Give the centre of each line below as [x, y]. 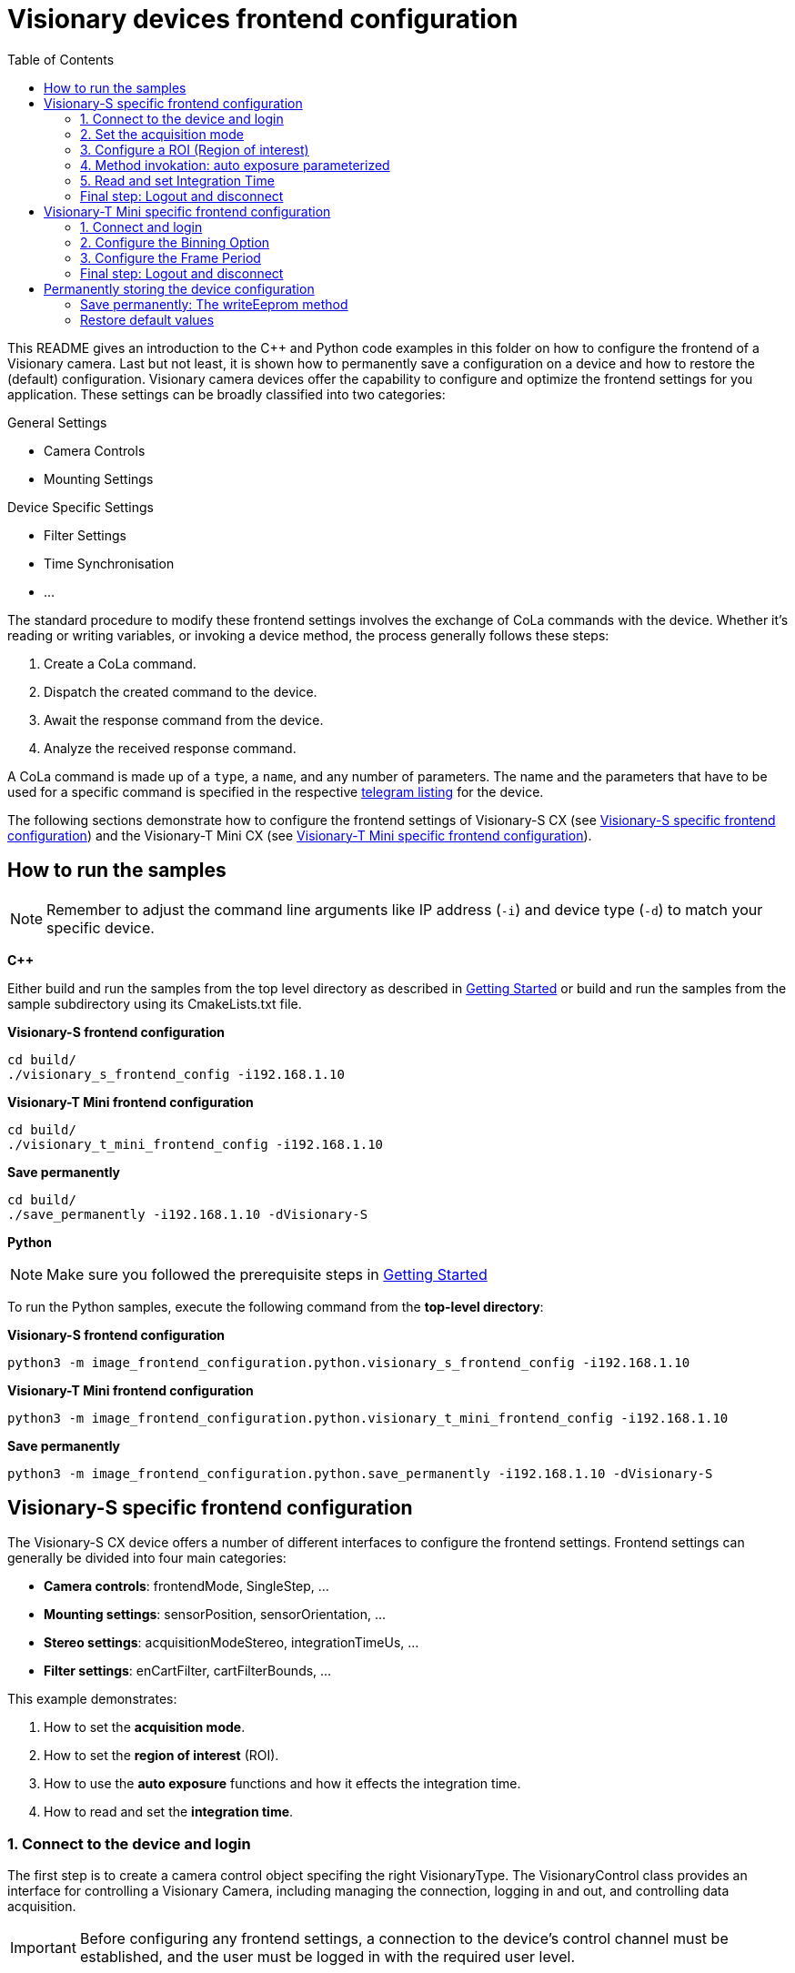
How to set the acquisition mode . [145, 1727]
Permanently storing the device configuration [179, 288]
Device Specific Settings [81, 507]
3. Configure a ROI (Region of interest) [195, 149]
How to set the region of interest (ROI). [161, 1756]
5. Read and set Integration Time [177, 180]
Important [43, 1948]
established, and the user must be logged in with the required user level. [327, 1957]
